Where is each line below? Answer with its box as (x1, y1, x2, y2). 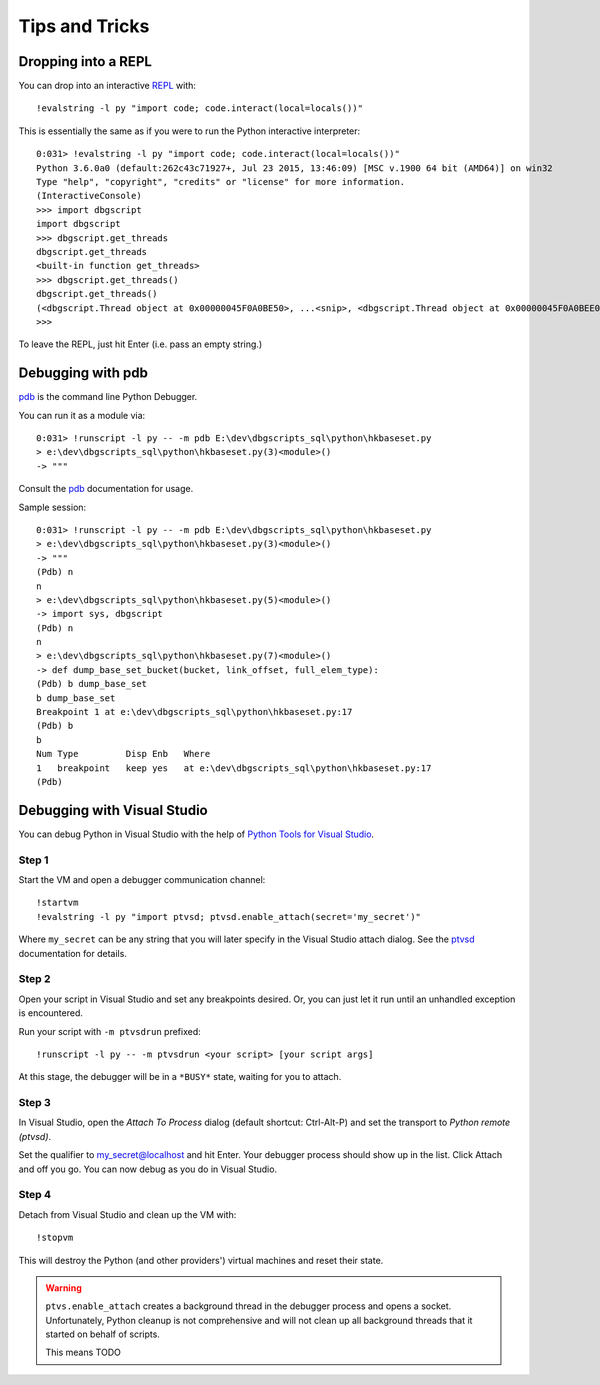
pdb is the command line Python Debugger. (18, 391, 198, 403)
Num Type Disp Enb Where (36, 748, 211, 760)
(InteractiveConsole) (36, 190, 142, 202)
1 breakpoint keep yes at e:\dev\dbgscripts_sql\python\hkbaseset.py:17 (36, 762, 432, 774)
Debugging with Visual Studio (18, 801, 209, 819)
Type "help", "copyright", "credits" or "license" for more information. (36, 176, 406, 188)
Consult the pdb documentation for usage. (18, 483, 194, 495)
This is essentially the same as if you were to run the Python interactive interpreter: (18, 125, 361, 137)
